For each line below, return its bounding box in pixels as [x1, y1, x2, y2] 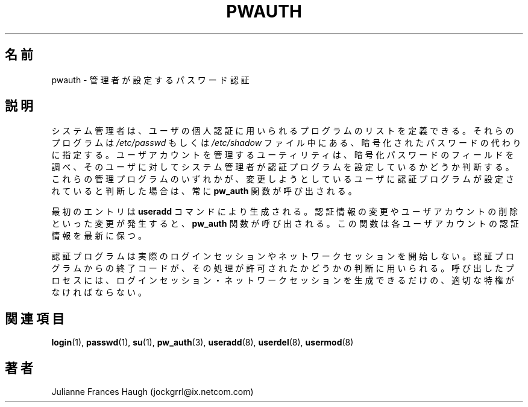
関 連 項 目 [5, 311, 64, 326]
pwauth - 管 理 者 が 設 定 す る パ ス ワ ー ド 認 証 [51, 74, 250, 85]
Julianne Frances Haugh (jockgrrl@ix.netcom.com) [51, 386, 254, 397]
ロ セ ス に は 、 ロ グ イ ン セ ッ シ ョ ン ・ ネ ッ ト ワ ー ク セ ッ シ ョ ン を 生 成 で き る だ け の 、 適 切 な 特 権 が [51, 275, 514, 286]
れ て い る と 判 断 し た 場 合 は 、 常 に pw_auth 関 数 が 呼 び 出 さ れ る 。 [51, 186, 357, 197]
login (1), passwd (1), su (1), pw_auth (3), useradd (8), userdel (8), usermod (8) [51, 337, 354, 348]
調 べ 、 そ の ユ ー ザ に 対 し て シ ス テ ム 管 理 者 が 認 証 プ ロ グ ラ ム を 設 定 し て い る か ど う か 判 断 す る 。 [51, 162, 514, 172]
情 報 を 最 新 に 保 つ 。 [51, 230, 146, 241]
